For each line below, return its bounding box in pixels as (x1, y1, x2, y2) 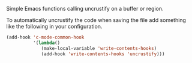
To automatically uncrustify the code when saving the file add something (6, 17, 186, 23)
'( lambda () (32, 40, 61, 46)
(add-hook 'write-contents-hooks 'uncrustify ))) (41, 51, 165, 57)
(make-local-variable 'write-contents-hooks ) (41, 45, 157, 51)
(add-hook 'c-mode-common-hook (6, 34, 85, 40)
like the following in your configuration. (6, 23, 103, 30)
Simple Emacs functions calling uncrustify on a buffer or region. (6, 5, 164, 12)
